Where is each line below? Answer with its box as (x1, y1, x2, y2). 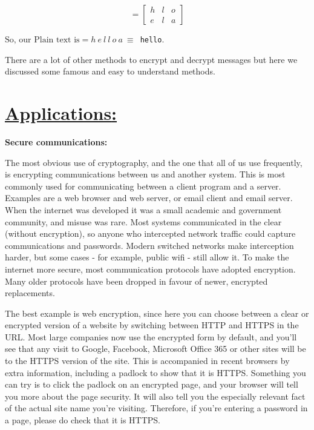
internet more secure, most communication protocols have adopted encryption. (5, 262, 296, 275)
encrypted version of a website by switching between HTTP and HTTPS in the (5, 319, 299, 331)
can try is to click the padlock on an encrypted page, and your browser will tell (5, 378, 298, 391)
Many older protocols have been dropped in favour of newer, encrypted (5, 274, 268, 287)
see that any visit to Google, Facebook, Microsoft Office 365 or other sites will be (5, 342, 306, 355)
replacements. (5, 286, 55, 299)
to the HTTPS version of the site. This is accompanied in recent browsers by (5, 354, 290, 367)
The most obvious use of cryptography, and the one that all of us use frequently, (5, 156, 303, 168)
